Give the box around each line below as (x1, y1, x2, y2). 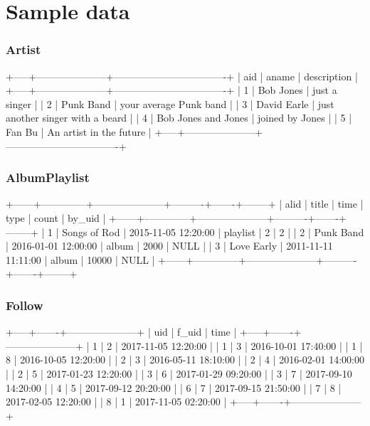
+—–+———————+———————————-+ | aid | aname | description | (6, 68, 358, 83)
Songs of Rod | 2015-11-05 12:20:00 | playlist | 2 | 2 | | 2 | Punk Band (62, 224, 364, 239)
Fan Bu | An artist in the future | (6, 124, 152, 139)
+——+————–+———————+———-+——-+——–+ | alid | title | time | (6, 196, 364, 211)
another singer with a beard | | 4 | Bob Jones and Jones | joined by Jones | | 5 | (6, 110, 352, 125)
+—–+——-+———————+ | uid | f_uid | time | (6, 324, 237, 339)
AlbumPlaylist (6, 169, 90, 186)
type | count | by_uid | (6, 210, 106, 225)
